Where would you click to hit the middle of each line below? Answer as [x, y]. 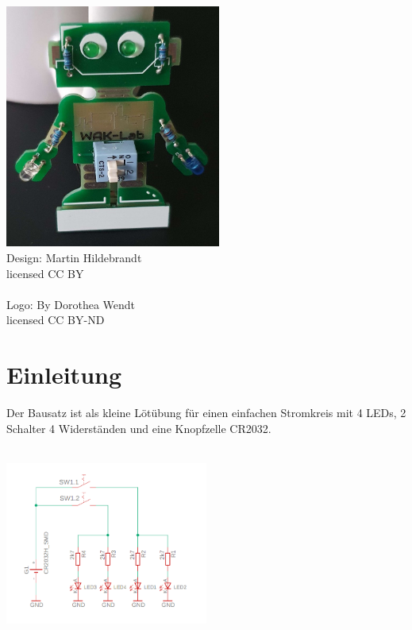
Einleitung [64, 375]
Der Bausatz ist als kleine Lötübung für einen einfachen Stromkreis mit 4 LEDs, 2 [206, 413]
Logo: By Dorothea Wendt [71, 304]
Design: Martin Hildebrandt [74, 257]
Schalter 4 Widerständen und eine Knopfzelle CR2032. [139, 428]
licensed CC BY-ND [56, 320]
